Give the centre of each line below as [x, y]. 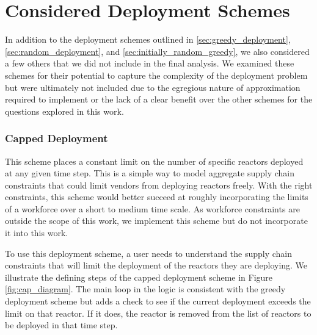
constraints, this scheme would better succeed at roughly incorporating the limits [157, 197]
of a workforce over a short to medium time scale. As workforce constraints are [152, 208]
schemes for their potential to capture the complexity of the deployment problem [156, 75]
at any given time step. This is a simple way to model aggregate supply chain [150, 173]
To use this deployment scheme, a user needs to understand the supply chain [148, 253]
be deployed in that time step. [61, 325]
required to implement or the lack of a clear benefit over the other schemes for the [159, 99]
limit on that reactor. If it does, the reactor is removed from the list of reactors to [158, 313]
